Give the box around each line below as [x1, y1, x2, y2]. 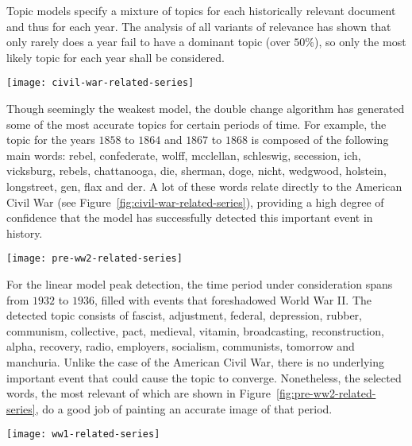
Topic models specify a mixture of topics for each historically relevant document [6, 2, 396, 18]
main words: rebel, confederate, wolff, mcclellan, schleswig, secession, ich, [6, 146, 361, 163]
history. [6, 224, 43, 241]
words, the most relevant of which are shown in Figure [6, 385, 271, 401]
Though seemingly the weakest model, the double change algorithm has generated [6, 100, 405, 117]
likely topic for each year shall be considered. [6, 48, 225, 65]
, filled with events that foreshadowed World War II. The [94, 291, 372, 308]
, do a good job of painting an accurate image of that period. [35, 400, 333, 417]
